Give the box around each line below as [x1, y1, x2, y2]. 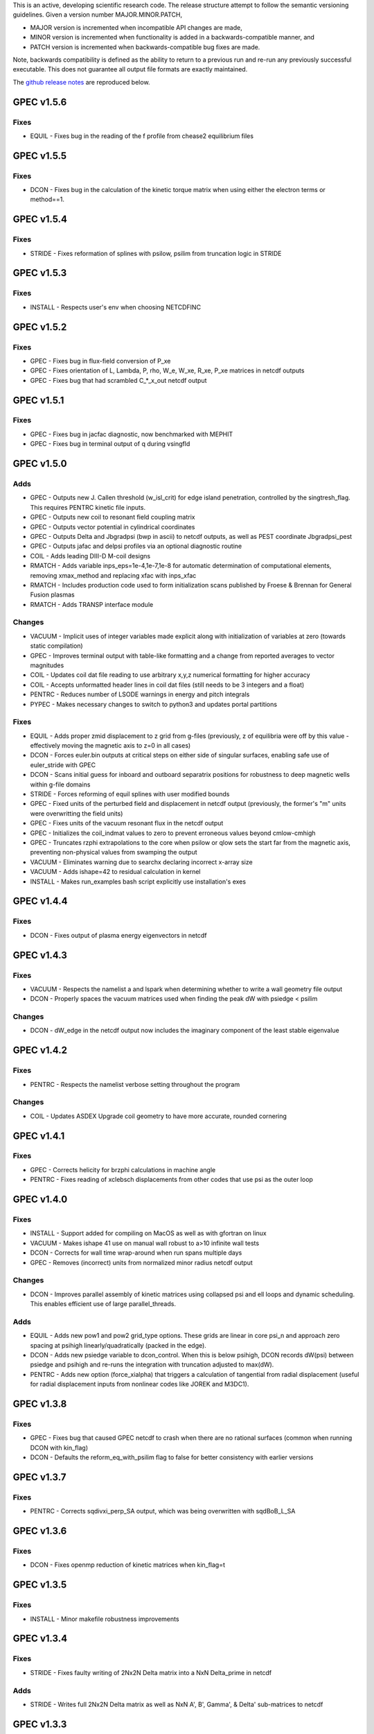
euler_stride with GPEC [30, 760, 96, 769]
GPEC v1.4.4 [12, 895, 68, 907]
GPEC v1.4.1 [12, 1130, 65, 1142]
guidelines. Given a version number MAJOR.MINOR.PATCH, [12, 10, 183, 19]
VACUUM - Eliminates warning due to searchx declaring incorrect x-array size [30, 857, 253, 866]
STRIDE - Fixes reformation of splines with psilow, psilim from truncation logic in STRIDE [30, 249, 282, 257]
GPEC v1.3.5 [12, 1579, 67, 1591]
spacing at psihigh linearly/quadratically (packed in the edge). [30, 1341, 207, 1349]
